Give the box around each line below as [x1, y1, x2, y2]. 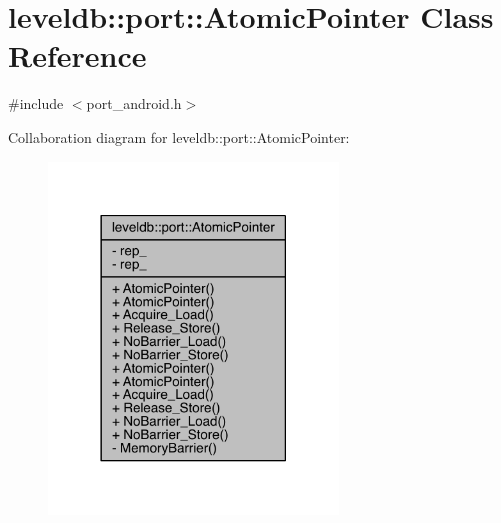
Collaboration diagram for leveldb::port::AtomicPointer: [8, 126, 350, 147]
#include [8, 93, 64, 114]
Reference [8, 35, 147, 76]
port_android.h [86, 93, 182, 114]
